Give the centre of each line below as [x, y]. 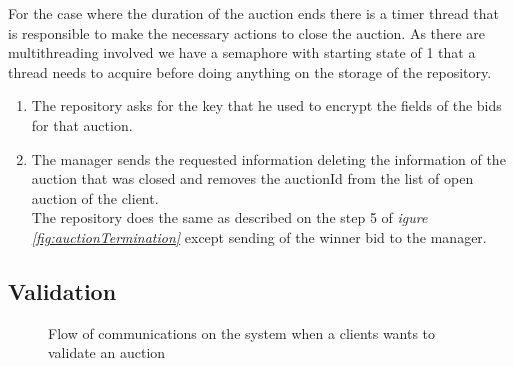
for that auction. [82, 124]
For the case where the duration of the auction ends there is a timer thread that [254, 13]
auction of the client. [95, 197]
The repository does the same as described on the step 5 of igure [229, 217]
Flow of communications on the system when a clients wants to [242, 332]
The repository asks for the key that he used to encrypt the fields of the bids [266, 105]
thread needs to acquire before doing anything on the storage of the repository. [250, 71]
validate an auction [107, 352]
